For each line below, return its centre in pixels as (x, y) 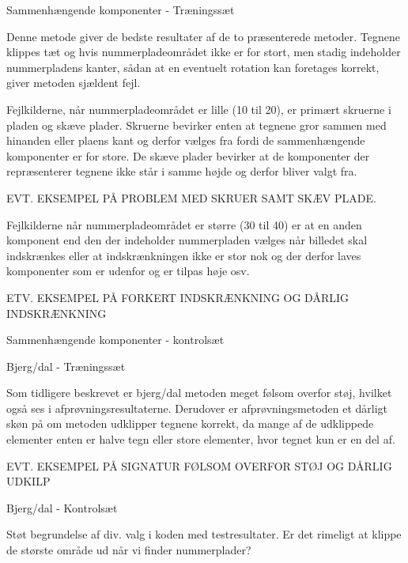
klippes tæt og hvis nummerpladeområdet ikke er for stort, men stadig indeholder (204, 52)
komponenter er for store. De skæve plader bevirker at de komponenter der (188, 155)
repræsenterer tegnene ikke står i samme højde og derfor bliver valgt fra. (182, 171)
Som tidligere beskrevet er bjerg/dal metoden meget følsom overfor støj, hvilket (199, 393)
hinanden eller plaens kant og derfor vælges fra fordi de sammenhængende (186, 140)
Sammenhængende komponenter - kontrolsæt (115, 340)
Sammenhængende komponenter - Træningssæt (121, 9)
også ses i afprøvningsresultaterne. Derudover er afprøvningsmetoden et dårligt (197, 408)
